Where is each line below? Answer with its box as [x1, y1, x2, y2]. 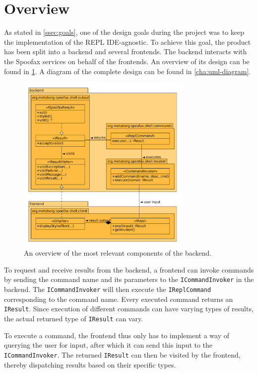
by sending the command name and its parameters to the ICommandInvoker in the [4, 274, 254, 284]
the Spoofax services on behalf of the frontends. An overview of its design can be [4, 56, 250, 66]
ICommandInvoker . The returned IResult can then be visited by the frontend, [4, 349, 241, 360]
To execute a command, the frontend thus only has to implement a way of [4, 330, 229, 340]
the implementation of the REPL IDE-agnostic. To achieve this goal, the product [4, 36, 251, 47]
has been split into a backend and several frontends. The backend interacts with [4, 46, 247, 57]
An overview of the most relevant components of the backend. [24, 248, 212, 258]
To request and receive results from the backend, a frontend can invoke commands [4, 264, 254, 275]
